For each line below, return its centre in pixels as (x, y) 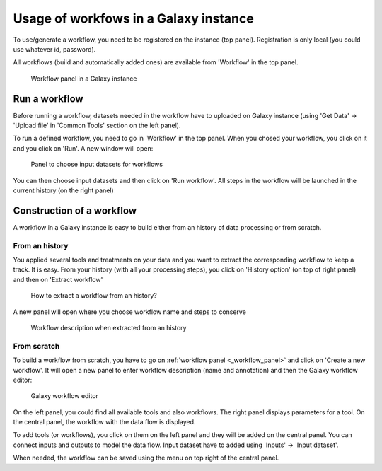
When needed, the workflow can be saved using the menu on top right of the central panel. (146, 458)
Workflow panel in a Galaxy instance (84, 78)
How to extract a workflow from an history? (94, 296)
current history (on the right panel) (64, 190)
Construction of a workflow (75, 210)
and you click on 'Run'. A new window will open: (83, 148)
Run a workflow (48, 99)
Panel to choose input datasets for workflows (97, 164)
